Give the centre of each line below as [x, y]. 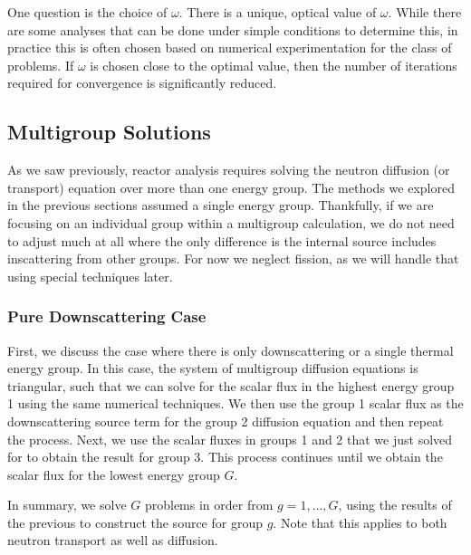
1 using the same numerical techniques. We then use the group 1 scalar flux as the [235, 403]
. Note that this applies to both [360, 522]
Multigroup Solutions [109, 132]
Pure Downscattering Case [107, 316]
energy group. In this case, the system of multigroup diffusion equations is [213, 368]
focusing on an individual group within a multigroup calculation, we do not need [231, 222]
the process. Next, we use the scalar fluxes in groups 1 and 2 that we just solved [230, 439]
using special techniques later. [90, 276]
